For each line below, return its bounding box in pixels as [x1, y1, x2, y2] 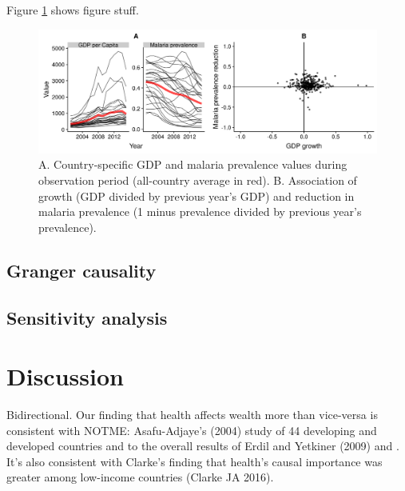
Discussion [6, 360, 124, 393]
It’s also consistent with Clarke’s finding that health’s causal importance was [6, 453, 383, 469]
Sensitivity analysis [6, 305, 168, 329]
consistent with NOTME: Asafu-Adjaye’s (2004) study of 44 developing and [6, 421, 377, 438]
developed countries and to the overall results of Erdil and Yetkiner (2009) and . [6, 437, 399, 454]
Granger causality [6, 257, 157, 282]
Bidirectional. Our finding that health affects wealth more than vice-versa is [6, 406, 378, 423]
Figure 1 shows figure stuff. [6, 2, 139, 18]
